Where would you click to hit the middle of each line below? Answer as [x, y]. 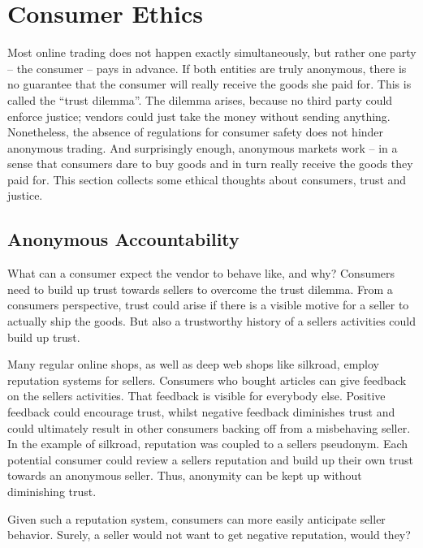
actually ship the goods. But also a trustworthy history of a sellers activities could [212, 321]
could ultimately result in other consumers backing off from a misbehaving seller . [209, 427]
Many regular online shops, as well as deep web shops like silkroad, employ [193, 364]
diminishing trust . [52, 491]
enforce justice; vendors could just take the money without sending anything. [199, 116]
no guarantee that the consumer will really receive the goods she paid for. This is [209, 84]
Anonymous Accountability [123, 239]
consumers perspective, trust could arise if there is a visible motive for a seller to [208, 305]
